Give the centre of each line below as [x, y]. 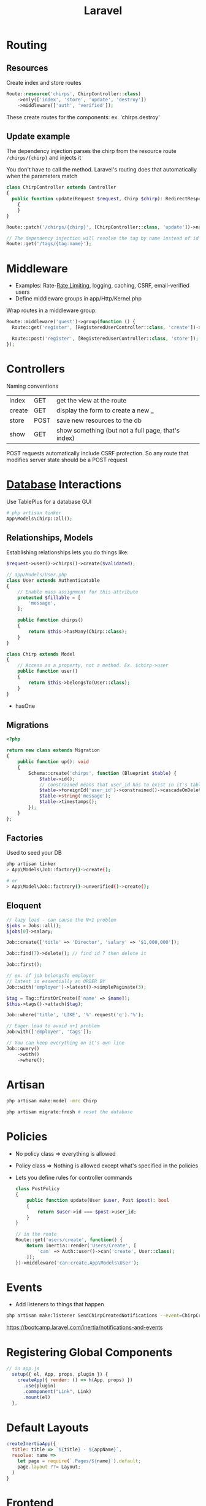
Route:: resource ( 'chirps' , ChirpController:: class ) [74, 94]
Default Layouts [48, 1428]
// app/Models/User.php [37, 575]
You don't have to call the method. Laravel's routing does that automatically [102, 170]
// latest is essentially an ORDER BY [56, 981]
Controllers [36, 369]
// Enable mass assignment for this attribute [78, 592]
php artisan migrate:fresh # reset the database [70, 1112]
